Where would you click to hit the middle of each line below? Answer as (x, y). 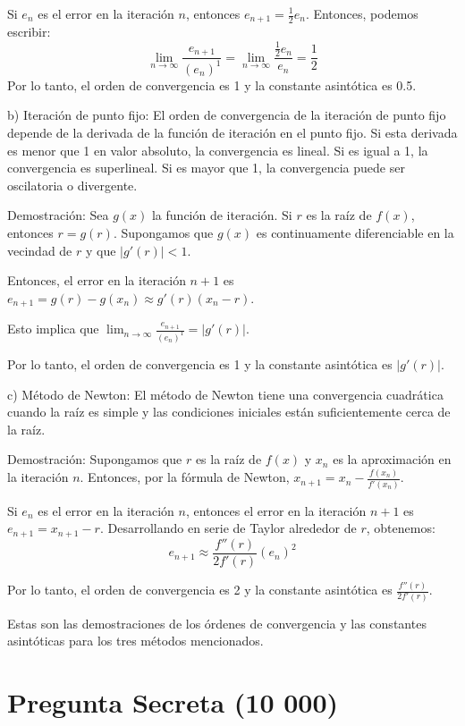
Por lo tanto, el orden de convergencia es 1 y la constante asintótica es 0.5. (212, 84)
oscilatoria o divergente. (72, 185)
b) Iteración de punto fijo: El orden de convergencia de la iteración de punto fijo (227, 115)
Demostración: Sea (58, 215)
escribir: (29, 32)
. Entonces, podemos (362, 13)
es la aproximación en (392, 459)
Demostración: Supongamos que (95, 459)
